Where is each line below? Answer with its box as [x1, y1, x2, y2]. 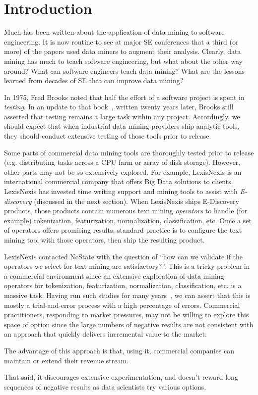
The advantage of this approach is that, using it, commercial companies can [4, 345, 234, 355]
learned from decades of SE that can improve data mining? [4, 75, 184, 86]
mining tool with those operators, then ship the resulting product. [4, 235, 205, 245]
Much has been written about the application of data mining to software [4, 27, 225, 37]
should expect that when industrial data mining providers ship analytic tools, [4, 121, 240, 131]
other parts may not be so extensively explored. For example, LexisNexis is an [4, 166, 242, 177]
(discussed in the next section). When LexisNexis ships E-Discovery [34, 196, 239, 206]
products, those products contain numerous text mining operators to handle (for [4, 205, 248, 216]
